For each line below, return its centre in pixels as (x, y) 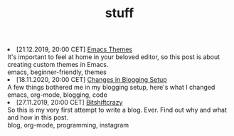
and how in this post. (38, 117)
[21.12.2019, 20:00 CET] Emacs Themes (75, 49)
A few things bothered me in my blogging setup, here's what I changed (111, 88)
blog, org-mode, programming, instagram (68, 125)
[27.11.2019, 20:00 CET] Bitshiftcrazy (70, 103)
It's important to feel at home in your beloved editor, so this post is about (114, 57)
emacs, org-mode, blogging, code (58, 95)
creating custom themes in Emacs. (58, 65)
